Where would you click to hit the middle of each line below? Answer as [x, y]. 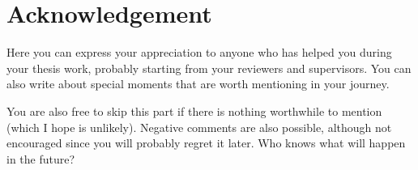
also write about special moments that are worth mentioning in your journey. [198, 84]
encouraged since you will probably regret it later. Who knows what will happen [206, 143]
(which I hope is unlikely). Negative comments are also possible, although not [199, 127]
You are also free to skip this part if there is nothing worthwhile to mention [194, 110]
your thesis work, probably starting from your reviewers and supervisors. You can [209, 68]
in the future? [41, 158]
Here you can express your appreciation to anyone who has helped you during [199, 52]
